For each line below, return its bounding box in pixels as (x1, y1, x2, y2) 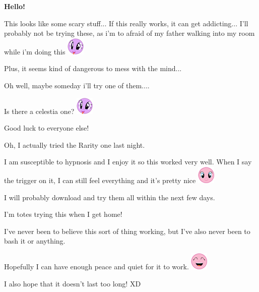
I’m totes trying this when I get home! (4, 209, 122, 219)
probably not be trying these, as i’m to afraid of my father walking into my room (4, 28, 255, 38)
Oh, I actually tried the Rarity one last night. (4, 139, 145, 150)
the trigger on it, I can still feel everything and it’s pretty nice (4, 174, 196, 185)
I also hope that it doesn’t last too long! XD (4, 278, 141, 288)
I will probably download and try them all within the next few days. (4, 192, 215, 202)
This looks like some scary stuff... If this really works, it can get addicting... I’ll (4, 18, 248, 28)
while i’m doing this (4, 46, 66, 56)
